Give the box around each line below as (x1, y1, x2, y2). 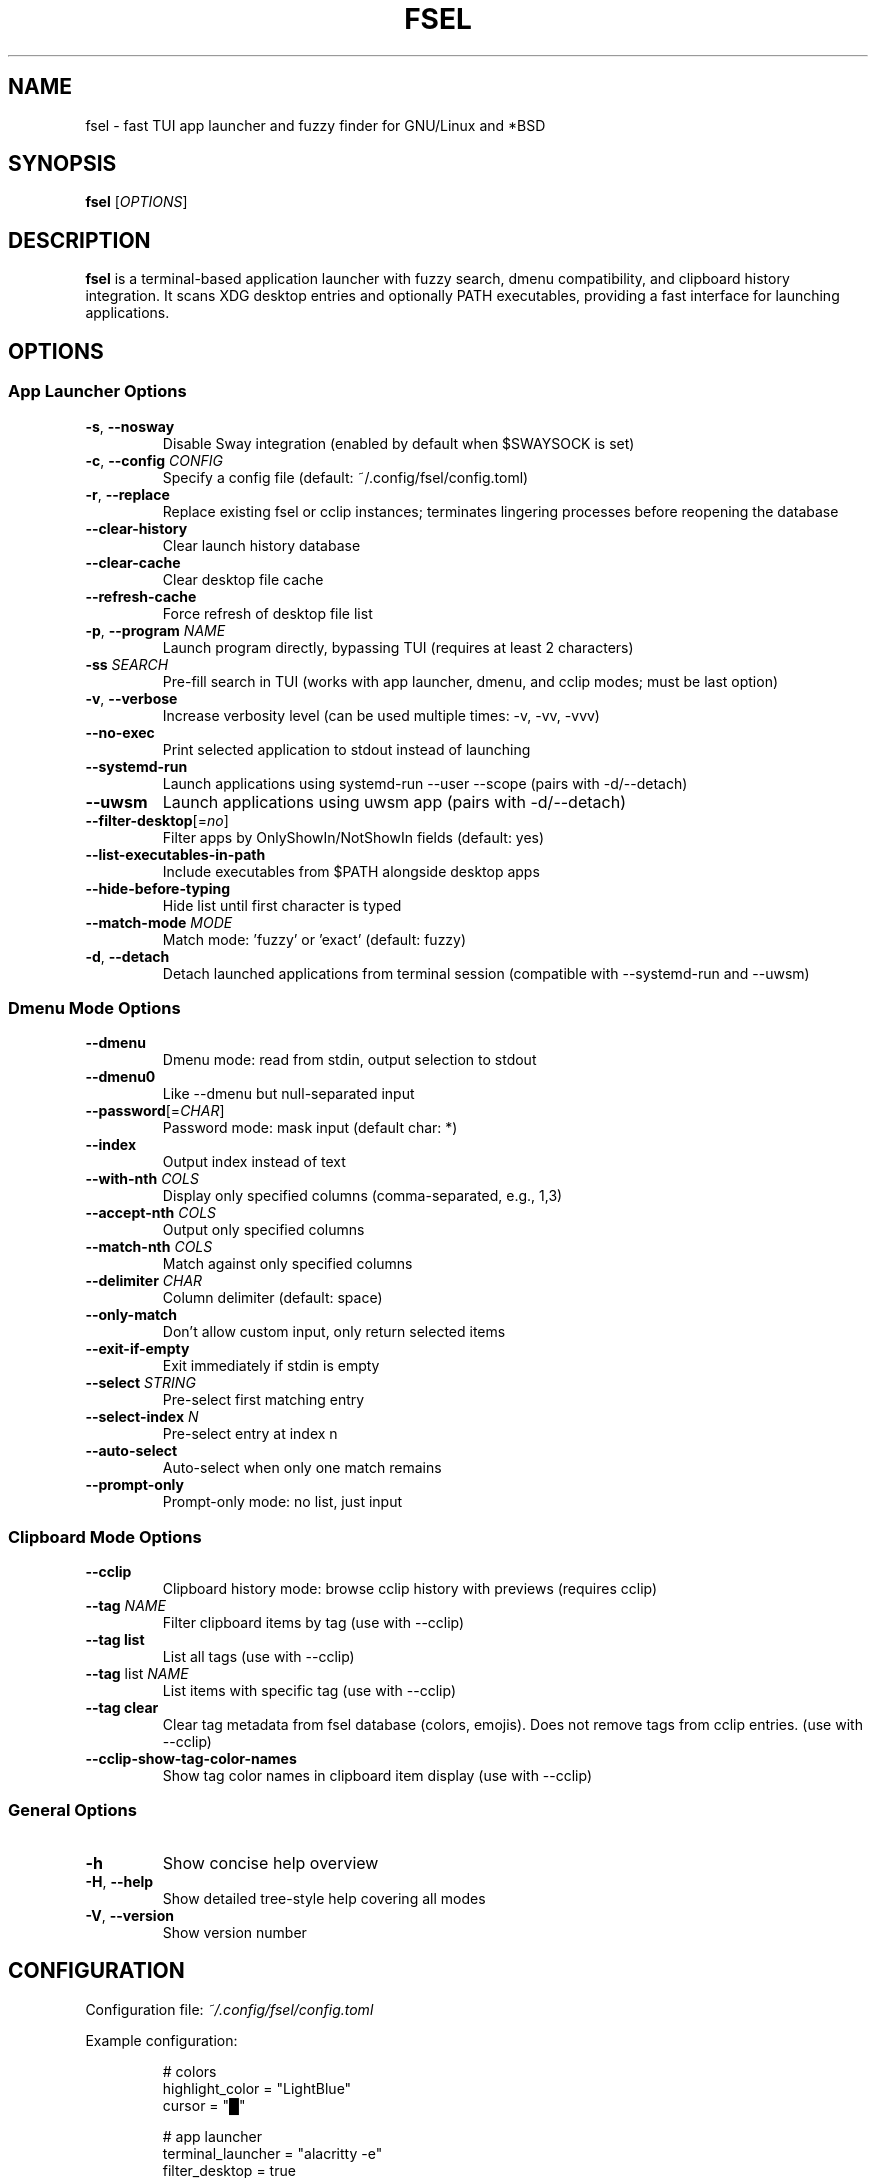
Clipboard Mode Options (8, 1526, 202, 1547)
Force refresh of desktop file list (162, 604, 373, 622)
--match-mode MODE (85, 913, 233, 931)
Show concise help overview (162, 1852, 379, 1873)
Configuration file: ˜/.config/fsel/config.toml (85, 2000, 374, 2018)
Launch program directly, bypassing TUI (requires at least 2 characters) (162, 638, 634, 656)
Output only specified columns (162, 1221, 365, 1239)
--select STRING (85, 1374, 196, 1392)
